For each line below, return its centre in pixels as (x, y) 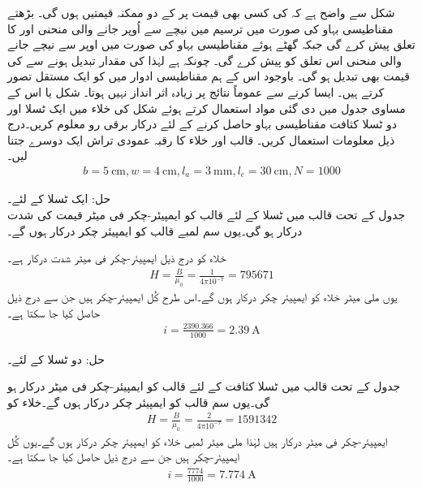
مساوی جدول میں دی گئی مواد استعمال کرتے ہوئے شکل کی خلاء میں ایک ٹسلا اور (207, 108)
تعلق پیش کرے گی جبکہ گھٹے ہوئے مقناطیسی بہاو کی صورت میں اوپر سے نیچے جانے (211, 44)
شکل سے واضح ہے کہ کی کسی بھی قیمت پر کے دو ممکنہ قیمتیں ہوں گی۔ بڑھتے (201, 12)
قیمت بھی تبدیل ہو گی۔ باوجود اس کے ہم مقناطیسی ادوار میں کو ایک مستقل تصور (209, 76)
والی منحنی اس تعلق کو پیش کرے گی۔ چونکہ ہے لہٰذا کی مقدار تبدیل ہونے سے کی (205, 60)
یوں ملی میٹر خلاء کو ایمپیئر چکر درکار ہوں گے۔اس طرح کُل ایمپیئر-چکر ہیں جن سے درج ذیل (202, 297)
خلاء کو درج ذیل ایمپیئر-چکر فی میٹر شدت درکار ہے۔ (117, 258)
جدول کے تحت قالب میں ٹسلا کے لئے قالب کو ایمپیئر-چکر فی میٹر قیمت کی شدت (207, 215)
